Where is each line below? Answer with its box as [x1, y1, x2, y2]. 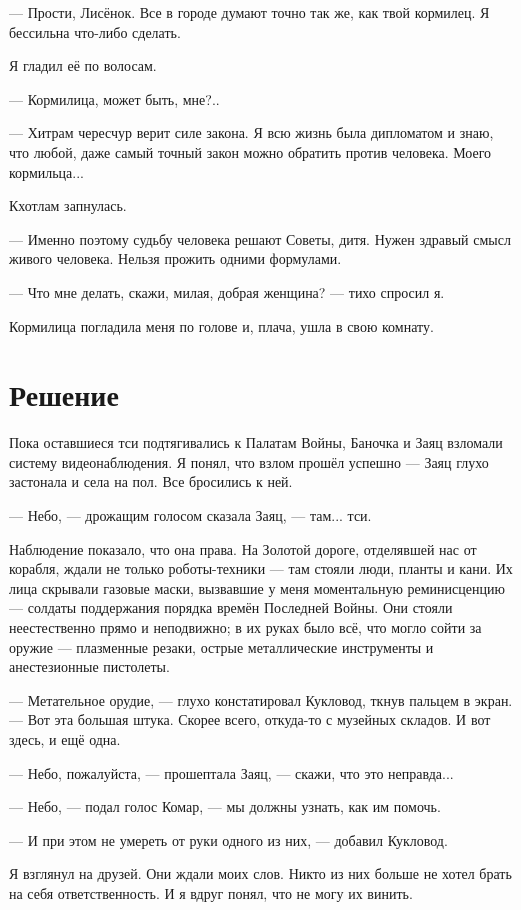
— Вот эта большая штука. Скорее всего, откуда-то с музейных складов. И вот [9, 709, 491, 730]
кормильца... [9, 161, 84, 182]
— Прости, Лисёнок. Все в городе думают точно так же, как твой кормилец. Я [9, 2, 490, 22]
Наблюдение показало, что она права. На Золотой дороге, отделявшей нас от [9, 538, 477, 559]
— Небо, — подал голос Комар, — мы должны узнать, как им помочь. [9, 796, 441, 817]
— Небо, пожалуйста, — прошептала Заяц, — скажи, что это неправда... [9, 762, 454, 783]
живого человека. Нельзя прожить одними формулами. [9, 248, 342, 269]
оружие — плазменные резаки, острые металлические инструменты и [9, 636, 434, 657]
